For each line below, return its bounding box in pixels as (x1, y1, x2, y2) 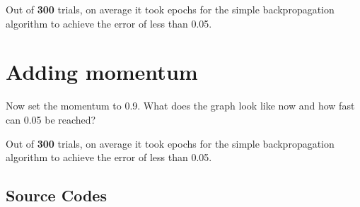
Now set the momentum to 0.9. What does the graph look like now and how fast (6, 98, 355, 113)
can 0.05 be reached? (6, 112, 96, 126)
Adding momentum (6, 57, 198, 86)
